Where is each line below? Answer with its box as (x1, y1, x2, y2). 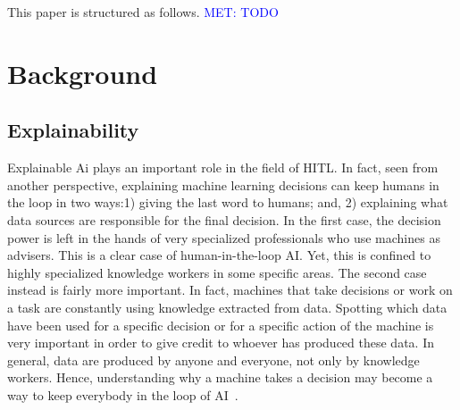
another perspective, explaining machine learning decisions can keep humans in (7, 175, 439, 194)
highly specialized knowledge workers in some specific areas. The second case (7, 263, 427, 281)
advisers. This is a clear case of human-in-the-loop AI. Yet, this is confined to (7, 246, 431, 264)
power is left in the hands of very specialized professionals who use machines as (7, 228, 440, 247)
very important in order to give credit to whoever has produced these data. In (7, 333, 434, 352)
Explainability (7, 116, 139, 144)
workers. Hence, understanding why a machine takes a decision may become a (7, 368, 433, 387)
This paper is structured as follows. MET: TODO (7, 3, 279, 21)
